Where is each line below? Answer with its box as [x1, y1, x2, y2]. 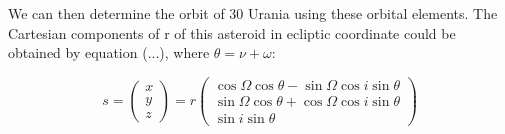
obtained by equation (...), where [8, 42, 210, 63]
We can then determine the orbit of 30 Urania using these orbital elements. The [8, 3, 498, 23]
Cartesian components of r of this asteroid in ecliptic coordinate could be [8, 22, 456, 43]
